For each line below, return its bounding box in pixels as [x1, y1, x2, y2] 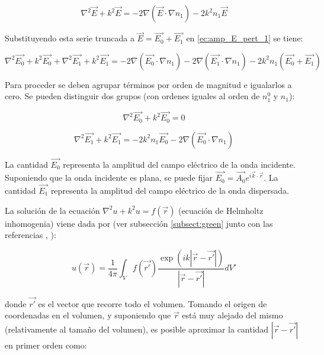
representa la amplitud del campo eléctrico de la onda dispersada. [50, 184, 289, 196]
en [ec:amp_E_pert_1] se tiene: [186, 32, 303, 44]
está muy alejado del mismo [182, 309, 283, 321]
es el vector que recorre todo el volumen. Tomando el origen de [38, 297, 267, 310]
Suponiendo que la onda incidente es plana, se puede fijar [5, 171, 213, 184]
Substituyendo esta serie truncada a [5, 32, 134, 44]
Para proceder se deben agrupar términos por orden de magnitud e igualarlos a [5, 78, 292, 90]
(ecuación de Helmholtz [178, 204, 264, 216]
